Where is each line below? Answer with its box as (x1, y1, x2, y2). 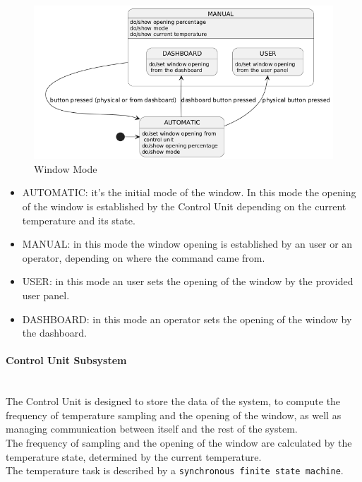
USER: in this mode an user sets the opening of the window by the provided (22, 274, 354, 289)
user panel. (22, 287, 70, 302)
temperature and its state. (22, 212, 135, 227)
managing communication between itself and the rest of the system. (6, 421, 298, 436)
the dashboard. (22, 325, 87, 340)
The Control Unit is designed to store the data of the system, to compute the (6, 394, 341, 409)
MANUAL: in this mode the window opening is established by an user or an (22, 236, 353, 251)
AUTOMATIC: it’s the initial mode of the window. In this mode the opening (22, 185, 356, 200)
